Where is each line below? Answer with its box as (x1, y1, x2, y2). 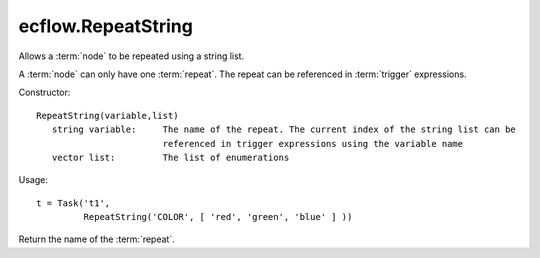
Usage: (18, 174, 49, 186)
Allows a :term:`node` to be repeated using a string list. (18, 50, 245, 62)
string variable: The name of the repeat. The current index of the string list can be (51, 124, 517, 135)
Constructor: (18, 86, 71, 99)
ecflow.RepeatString (18, 15, 194, 37)
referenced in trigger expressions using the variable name (162, 138, 464, 149)
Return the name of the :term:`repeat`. (18, 233, 175, 245)
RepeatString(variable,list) (36, 110, 179, 121)
